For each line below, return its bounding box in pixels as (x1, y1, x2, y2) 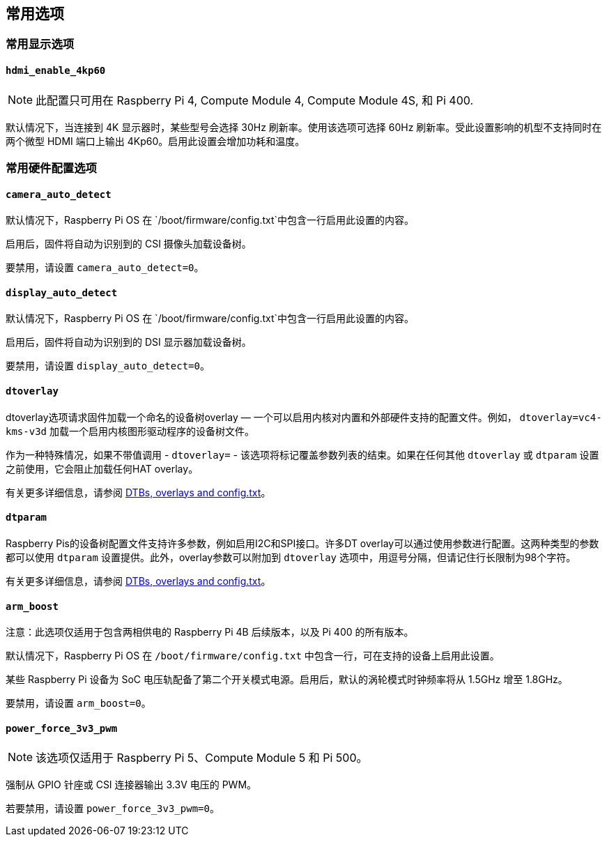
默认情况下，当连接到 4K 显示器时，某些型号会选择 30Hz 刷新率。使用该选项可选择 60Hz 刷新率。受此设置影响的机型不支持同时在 (6, 121, 602, 133)
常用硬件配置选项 (6, 161, 97, 176)
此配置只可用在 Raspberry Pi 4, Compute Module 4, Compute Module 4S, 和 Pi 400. (36, 93, 474, 107)
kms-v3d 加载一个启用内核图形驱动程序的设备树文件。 (6, 424, 254, 437)
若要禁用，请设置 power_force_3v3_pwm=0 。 (6, 802, 220, 815)
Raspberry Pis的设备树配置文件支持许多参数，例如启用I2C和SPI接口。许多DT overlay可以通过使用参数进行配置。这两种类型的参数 (6, 537, 599, 549)
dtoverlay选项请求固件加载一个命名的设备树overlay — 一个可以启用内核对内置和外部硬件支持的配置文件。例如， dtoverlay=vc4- (6, 411, 602, 423)
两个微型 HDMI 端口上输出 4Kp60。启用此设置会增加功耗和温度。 (6, 135, 305, 147)
